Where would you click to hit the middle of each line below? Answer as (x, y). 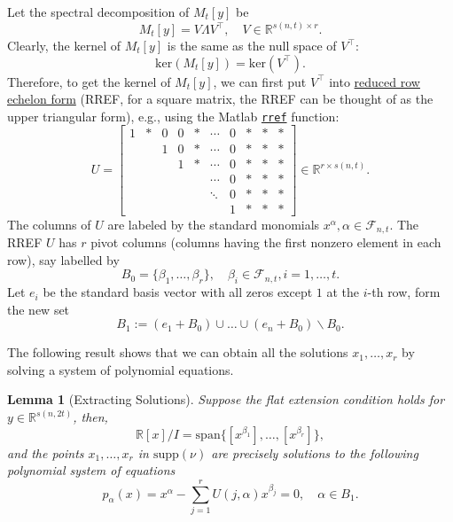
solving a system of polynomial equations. (121, 369)
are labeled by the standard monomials (214, 224)
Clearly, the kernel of (64, 46)
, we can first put (260, 81)
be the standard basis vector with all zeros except (178, 292)
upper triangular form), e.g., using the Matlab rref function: (173, 116)
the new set (39, 309)
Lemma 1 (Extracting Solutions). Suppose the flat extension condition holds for (226, 399)
